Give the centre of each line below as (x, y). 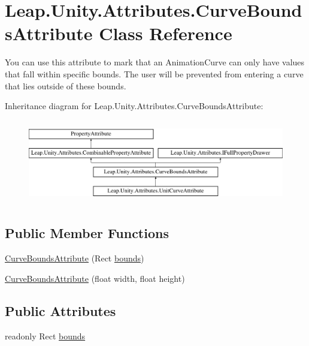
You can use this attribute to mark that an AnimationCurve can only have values (155, 62)
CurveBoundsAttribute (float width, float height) (95, 278)
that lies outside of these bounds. (66, 85)
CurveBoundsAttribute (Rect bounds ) (75, 258)
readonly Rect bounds (45, 336)
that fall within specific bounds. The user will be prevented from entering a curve (154, 73)
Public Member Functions (87, 233)
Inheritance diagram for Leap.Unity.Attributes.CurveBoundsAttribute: (134, 106)
